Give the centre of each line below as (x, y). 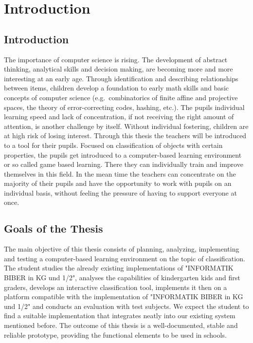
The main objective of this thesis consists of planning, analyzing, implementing (122, 249)
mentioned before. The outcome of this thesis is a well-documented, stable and (121, 325)
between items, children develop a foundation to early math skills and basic (116, 88)
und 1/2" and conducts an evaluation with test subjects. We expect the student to (126, 306)
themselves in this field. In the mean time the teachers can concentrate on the (120, 173)
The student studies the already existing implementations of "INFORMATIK (119, 268)
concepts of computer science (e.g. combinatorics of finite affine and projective (121, 97)
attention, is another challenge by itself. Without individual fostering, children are (126, 126)
